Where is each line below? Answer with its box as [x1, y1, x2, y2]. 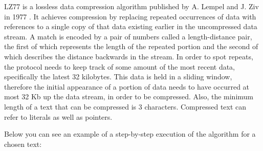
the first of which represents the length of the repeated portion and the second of [4, 41, 258, 52]
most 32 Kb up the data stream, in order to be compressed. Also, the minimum [4, 91, 254, 102]
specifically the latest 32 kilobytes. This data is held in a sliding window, [4, 71, 232, 82]
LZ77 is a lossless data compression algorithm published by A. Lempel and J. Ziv [4, 1, 259, 11]
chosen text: [4, 138, 42, 149]
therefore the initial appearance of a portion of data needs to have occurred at [4, 81, 250, 92]
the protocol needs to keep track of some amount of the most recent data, [4, 61, 235, 72]
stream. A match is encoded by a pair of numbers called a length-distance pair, [4, 31, 252, 41]
